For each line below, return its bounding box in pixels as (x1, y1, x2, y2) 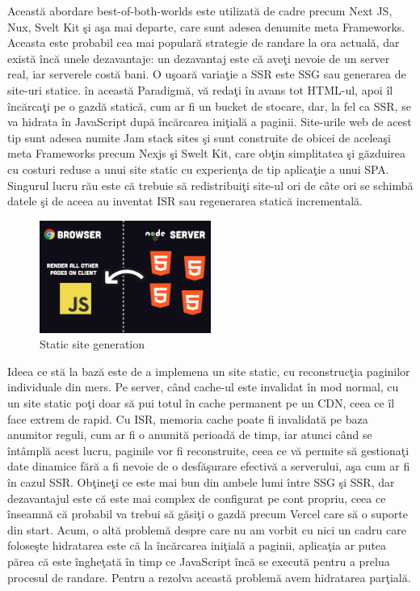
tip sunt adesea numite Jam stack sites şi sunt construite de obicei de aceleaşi (7, 129, 391, 146)
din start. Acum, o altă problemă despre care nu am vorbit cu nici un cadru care (7, 521, 406, 538)
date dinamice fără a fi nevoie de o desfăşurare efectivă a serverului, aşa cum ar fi (7, 458, 410, 475)
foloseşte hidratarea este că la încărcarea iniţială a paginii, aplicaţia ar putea (7, 537, 387, 554)
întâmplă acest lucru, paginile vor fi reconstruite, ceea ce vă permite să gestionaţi (7, 441, 409, 458)
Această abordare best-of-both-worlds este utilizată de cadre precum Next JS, (7, 2, 393, 19)
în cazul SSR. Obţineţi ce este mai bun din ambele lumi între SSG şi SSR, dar (7, 473, 395, 490)
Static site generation (40, 336, 145, 352)
